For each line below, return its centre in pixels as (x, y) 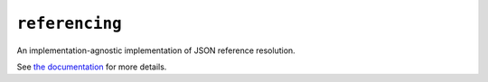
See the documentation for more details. (92, 67)
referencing (69, 23)
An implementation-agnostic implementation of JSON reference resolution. (156, 50)
